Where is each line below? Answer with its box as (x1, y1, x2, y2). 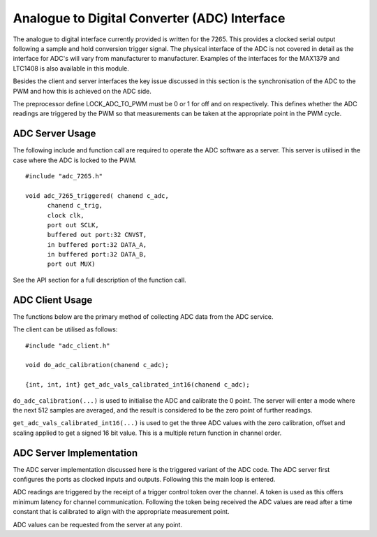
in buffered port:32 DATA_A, (47, 241, 147, 248)
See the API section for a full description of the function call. (13, 275, 186, 284)
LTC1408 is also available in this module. (13, 64, 129, 73)
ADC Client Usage (13, 294, 93, 306)
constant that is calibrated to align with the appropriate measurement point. (13, 508, 230, 516)
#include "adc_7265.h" (25, 172, 103, 180)
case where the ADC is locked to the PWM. (13, 156, 138, 164)
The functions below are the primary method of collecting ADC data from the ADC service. (13, 312, 274, 321)
